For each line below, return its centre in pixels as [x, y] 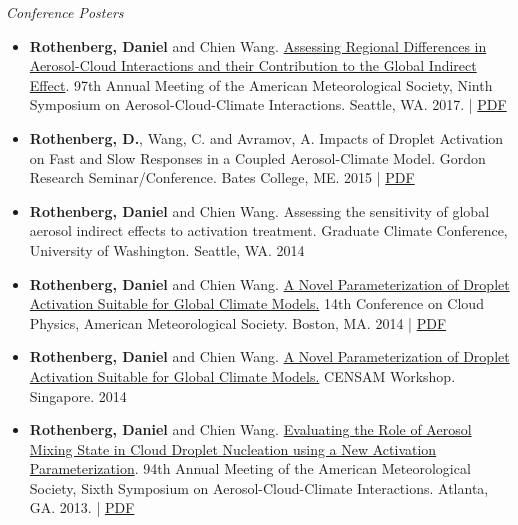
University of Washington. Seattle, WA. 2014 [167, 249]
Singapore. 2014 [78, 395]
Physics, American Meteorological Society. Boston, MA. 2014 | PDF [238, 322]
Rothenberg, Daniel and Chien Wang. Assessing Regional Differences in [258, 45]
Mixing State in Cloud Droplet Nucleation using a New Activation [233, 448]
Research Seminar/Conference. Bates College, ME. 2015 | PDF [222, 177]
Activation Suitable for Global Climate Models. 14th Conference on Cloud [256, 303]
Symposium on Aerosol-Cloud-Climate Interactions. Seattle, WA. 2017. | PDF [268, 104]
